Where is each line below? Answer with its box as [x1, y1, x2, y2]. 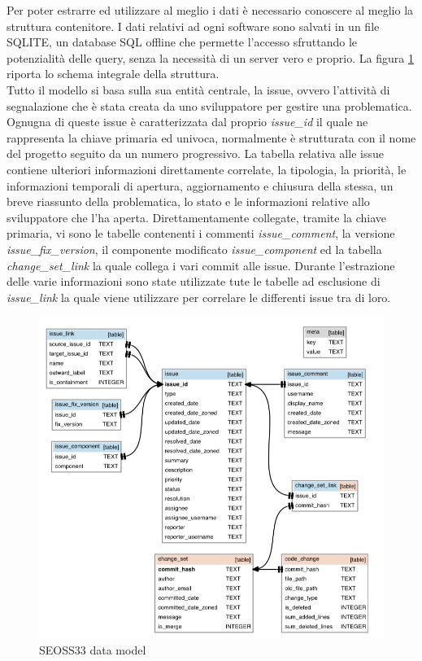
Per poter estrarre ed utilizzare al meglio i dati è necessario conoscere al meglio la [7, 2, 414, 18]
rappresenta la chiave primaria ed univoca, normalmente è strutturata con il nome [7, 129, 416, 146]
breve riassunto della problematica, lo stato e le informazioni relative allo [7, 193, 370, 210]
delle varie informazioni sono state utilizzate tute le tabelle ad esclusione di [7, 273, 381, 290]
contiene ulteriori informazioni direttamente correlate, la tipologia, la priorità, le [7, 160, 407, 177]
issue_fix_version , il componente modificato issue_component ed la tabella [7, 240, 382, 257]
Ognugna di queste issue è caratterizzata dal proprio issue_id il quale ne [7, 113, 368, 130]
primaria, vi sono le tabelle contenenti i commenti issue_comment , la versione [7, 225, 395, 242]
